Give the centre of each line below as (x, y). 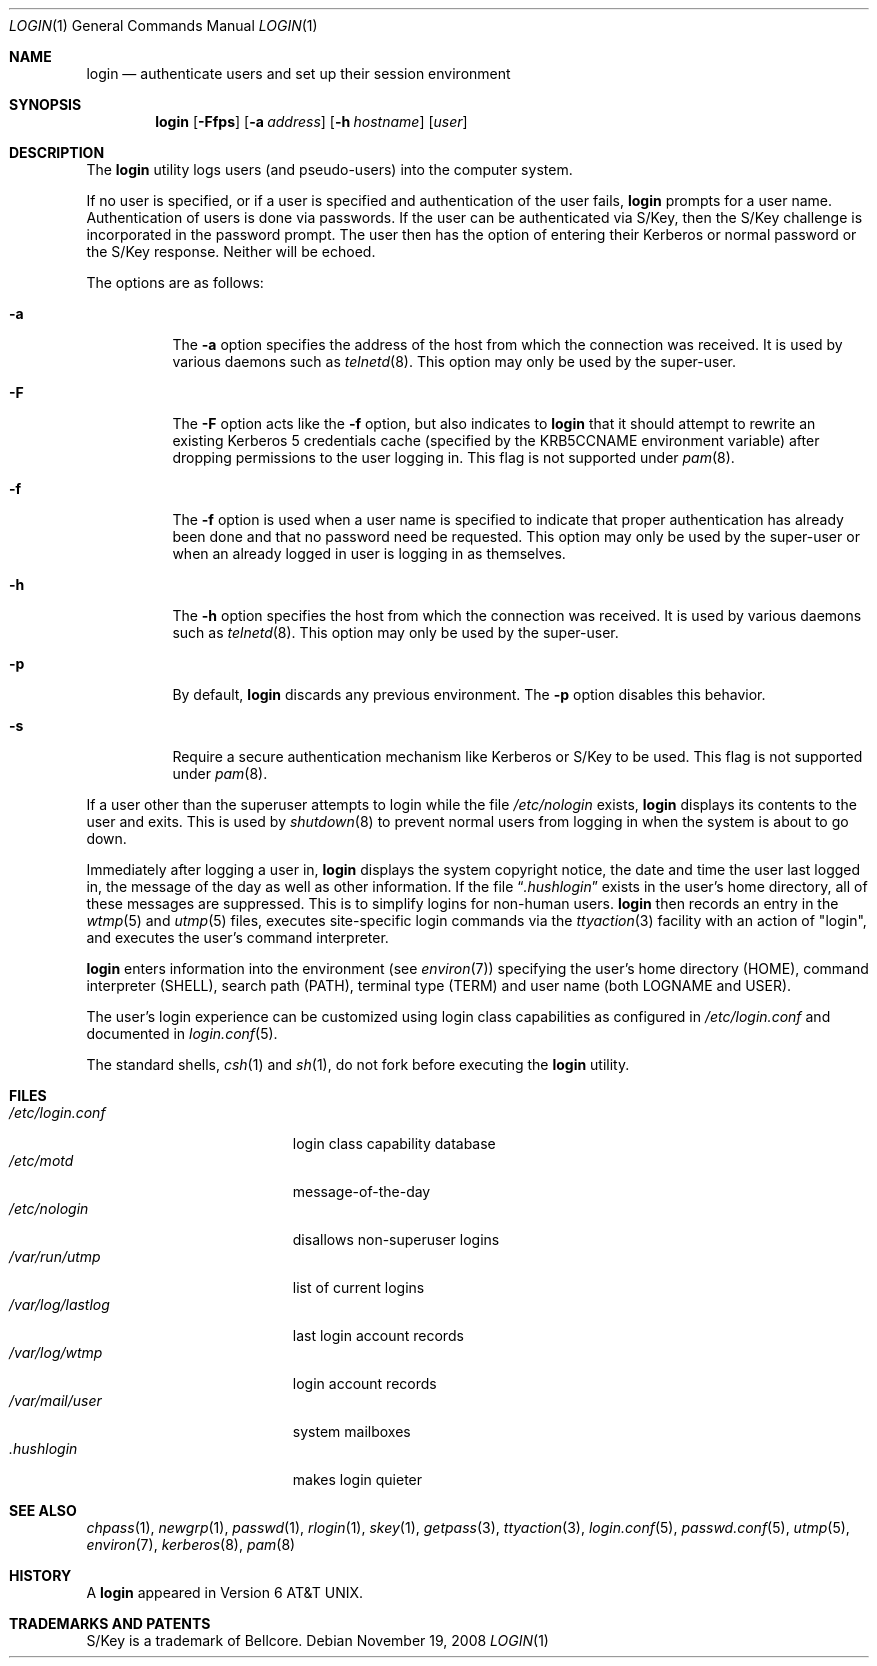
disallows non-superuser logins (396, 1239)
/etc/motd (41, 1160)
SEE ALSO (43, 1510)
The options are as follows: (175, 282)
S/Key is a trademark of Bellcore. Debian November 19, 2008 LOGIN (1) (317, 1640)
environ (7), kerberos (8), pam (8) (191, 1544)
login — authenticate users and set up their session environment (298, 73)
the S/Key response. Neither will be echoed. (231, 251)
